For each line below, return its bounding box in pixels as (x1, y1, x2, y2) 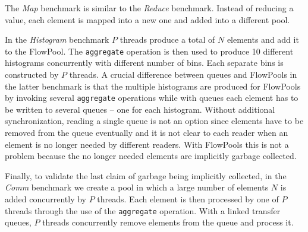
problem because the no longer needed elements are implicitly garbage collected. (5, 150, 297, 162)
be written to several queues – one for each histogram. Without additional (5, 103, 275, 115)
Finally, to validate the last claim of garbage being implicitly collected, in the (5, 169, 287, 182)
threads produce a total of (120, 33, 215, 46)
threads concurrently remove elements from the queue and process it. (42, 216, 294, 228)
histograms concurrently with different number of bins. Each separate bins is (5, 56, 284, 69)
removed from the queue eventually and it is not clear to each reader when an (5, 126, 288, 139)
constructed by (5, 68, 59, 81)
